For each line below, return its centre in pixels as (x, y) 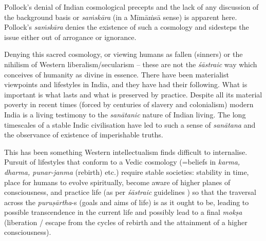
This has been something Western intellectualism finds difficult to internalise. (126, 152)
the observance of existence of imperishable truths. (84, 135)
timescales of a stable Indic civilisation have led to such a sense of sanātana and (130, 124)
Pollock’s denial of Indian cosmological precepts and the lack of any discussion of (131, 7)
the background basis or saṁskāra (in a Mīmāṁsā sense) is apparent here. (121, 17)
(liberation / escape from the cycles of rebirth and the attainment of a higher (126, 222)
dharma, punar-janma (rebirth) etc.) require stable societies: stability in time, (127, 172)
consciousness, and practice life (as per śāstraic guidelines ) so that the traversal (130, 192)
